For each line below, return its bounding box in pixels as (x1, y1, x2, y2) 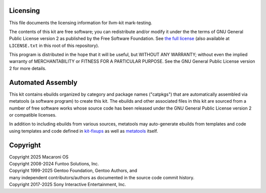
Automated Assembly (9, 78, 78, 86)
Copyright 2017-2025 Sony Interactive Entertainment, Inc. (9, 182, 127, 188)
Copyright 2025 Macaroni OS (9, 154, 69, 160)
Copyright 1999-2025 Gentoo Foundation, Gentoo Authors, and (9, 168, 137, 174)
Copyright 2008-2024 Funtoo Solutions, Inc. (9, 161, 100, 167)
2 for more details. (9, 65, 47, 71)
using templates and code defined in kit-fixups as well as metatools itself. (9, 128, 158, 134)
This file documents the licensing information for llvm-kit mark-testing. (9, 20, 152, 26)
